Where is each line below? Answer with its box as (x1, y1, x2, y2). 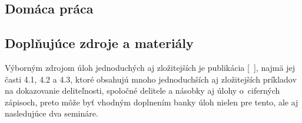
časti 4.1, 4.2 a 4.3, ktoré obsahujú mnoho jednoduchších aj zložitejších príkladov (5, 73, 297, 85)
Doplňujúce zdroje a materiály (5, 34, 194, 52)
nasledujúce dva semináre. (5, 107, 98, 119)
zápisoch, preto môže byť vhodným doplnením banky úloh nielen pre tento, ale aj (5, 95, 298, 108)
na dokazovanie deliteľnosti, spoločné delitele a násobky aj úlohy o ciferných (5, 84, 280, 97)
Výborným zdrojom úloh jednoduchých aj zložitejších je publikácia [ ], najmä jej (5, 61, 295, 73)
